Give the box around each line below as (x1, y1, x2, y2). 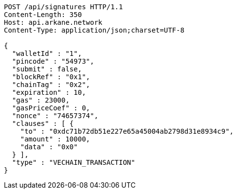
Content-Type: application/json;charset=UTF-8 (4, 26, 184, 34)
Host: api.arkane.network (4, 18, 103, 26)
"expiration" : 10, (12, 88, 86, 96)
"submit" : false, (12, 65, 82, 73)
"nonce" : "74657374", (12, 112, 98, 120)
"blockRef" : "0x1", (12, 73, 91, 81)
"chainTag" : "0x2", (12, 81, 91, 88)
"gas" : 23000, (12, 96, 70, 104)
